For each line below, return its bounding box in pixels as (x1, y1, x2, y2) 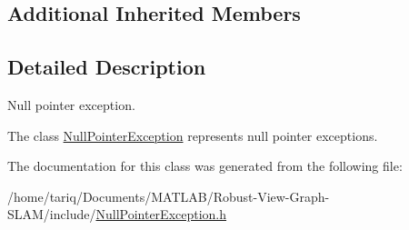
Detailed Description (7, 53, 206, 81)
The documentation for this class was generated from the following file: (7, 156, 403, 175)
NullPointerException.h (95, 205, 227, 224)
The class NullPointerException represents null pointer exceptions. (7, 125, 378, 145)
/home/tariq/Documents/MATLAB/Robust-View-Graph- (7, 186, 330, 205)
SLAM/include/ (7, 205, 96, 224)
